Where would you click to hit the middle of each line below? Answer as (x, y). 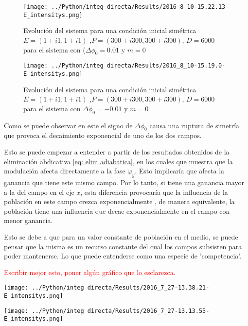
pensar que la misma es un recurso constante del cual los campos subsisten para (123, 246)
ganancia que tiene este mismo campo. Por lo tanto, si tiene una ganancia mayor (124, 182)
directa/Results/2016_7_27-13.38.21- (148, 288)
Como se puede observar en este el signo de (68, 125)
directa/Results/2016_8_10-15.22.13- (168, 7)
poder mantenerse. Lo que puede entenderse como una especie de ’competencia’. (123, 256)
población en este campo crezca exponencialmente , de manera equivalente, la (119, 201)
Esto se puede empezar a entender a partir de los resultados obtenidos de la (117, 151)
